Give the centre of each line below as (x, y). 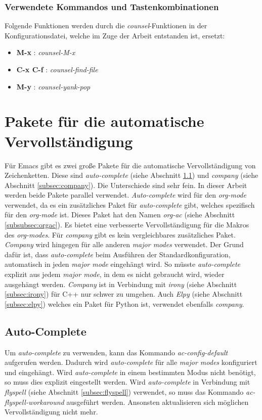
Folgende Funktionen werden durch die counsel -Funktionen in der (106, 26)
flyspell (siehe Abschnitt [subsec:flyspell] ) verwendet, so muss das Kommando (124, 391)
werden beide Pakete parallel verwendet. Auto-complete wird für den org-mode (125, 195)
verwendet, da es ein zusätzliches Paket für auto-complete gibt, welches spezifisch (130, 204)
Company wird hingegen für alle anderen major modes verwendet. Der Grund (124, 244)
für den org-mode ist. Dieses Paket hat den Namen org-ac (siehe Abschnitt (120, 215)
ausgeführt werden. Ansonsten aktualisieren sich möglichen (158, 402)
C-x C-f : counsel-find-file (57, 69)
